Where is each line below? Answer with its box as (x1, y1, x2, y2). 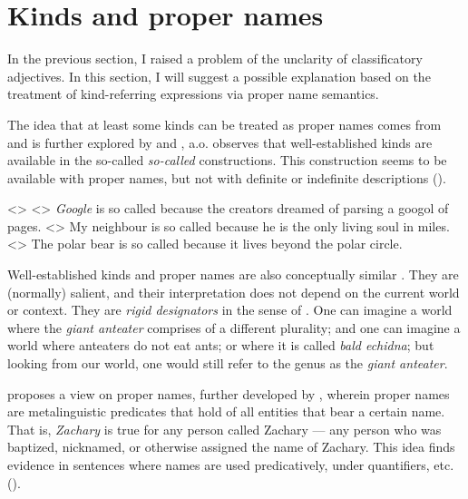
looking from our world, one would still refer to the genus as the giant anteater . (7, 354, 448, 373)
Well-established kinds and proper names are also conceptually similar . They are (7, 265, 459, 284)
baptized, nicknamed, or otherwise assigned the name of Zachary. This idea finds (7, 437, 455, 456)
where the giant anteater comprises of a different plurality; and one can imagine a (7, 318, 461, 337)
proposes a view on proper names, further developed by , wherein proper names (7, 384, 450, 403)
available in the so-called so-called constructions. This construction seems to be (7, 151, 447, 170)
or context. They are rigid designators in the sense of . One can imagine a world (7, 300, 453, 319)
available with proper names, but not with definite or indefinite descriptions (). (7, 168, 446, 187)
